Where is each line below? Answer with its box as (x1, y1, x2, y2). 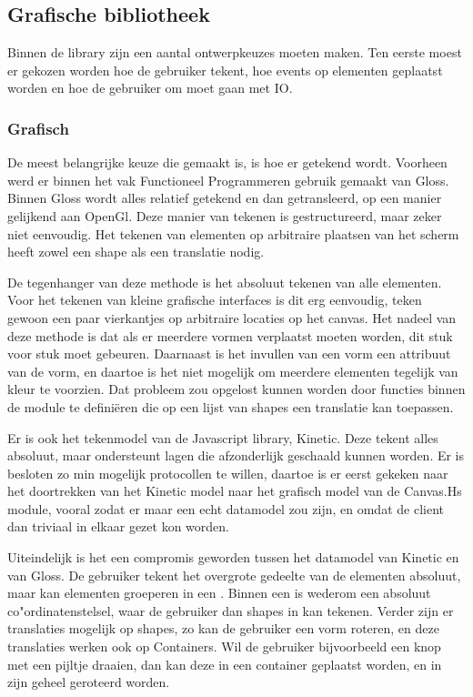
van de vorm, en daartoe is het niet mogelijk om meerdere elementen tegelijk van (7, 361, 458, 380)
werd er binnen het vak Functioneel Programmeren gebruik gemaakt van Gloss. (7, 170, 449, 189)
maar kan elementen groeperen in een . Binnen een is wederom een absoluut (7, 583, 431, 602)
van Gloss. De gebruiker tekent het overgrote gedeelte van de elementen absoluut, (7, 565, 461, 584)
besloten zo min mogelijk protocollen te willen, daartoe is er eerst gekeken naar (7, 463, 448, 482)
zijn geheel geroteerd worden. (7, 672, 170, 692)
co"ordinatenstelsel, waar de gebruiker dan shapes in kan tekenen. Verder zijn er (7, 601, 454, 620)
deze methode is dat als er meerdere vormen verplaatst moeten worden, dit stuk (7, 326, 453, 345)
